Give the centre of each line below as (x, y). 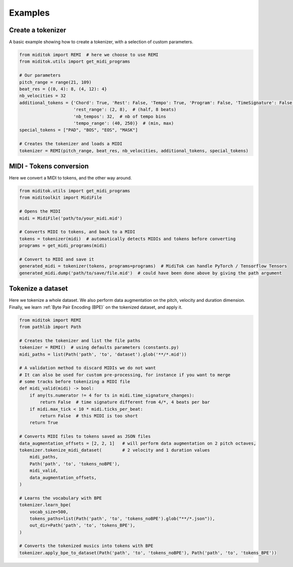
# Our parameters (40, 75)
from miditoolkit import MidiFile (61, 198)
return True (44, 423)
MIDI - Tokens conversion (49, 166)
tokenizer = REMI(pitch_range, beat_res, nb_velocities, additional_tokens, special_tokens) (134, 151)
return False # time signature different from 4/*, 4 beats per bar (125, 402)
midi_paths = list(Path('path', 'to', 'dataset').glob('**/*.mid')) (103, 354)
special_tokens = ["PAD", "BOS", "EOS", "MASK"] (79, 130)
